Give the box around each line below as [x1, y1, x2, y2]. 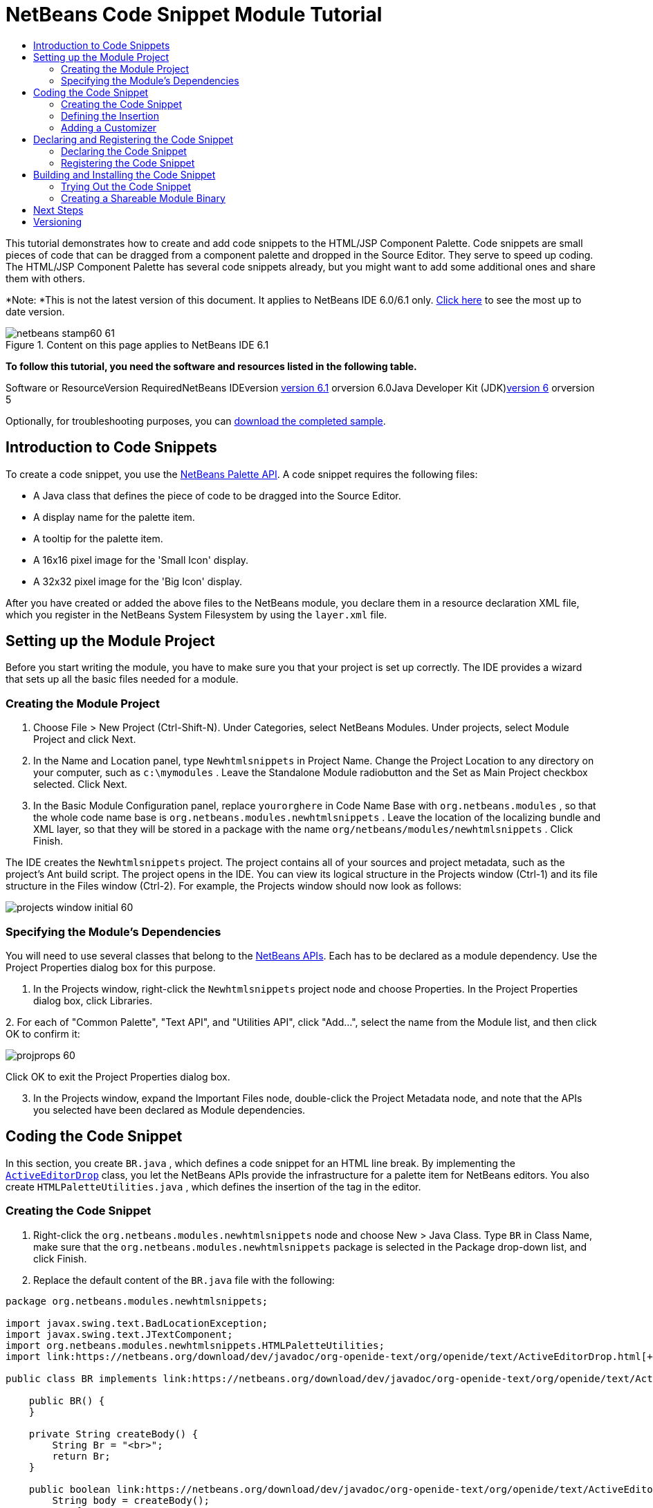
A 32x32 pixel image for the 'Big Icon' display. [33, 575, 242, 587]
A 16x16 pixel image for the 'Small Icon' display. [33, 553, 249, 566]
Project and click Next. [33, 733, 136, 746]
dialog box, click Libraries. [33, 994, 153, 1006]
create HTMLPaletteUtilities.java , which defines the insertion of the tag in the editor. [6, 1180, 421, 1193]
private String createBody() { [28, 1428, 199, 1440]
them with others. [6, 272, 85, 284]
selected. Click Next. [33, 778, 127, 791]
